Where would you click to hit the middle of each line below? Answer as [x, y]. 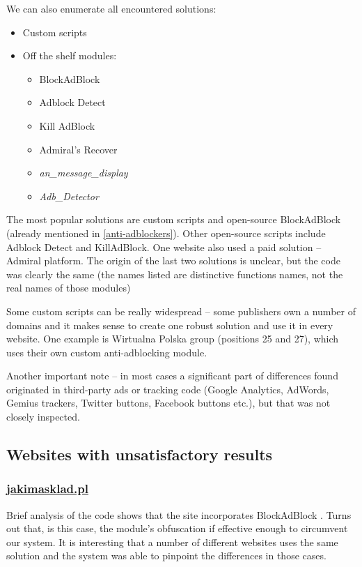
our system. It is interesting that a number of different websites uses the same [172, 542]
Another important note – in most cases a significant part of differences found [172, 376]
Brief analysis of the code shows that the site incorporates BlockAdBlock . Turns [179, 514]
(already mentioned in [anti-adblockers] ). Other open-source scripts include [166, 233]
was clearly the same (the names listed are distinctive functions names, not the [175, 274]
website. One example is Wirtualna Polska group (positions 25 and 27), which [173, 339]
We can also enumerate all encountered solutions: [111, 8]
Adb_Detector [69, 196]
